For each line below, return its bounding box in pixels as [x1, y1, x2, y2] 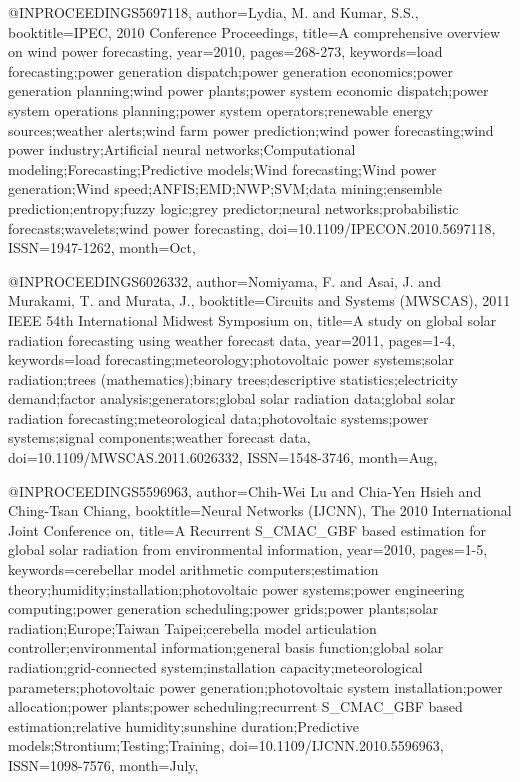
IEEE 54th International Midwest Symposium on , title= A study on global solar [8, 309, 497, 330]
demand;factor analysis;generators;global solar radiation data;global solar [8, 388, 456, 409]
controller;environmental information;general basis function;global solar [8, 637, 444, 658]
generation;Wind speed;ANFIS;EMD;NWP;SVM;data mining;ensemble [8, 178, 442, 199]
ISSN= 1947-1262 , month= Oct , [8, 237, 196, 258]
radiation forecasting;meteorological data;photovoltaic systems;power [8, 407, 429, 428]
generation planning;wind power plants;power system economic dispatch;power [8, 80, 489, 101]
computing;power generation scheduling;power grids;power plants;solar [8, 598, 439, 619]
